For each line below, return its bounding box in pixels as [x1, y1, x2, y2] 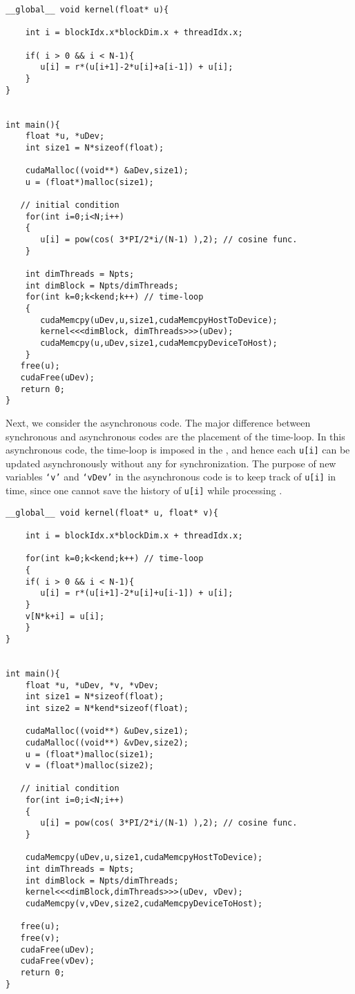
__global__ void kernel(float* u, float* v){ [6, 507, 218, 518]
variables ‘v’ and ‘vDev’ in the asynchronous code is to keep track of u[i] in [6, 469, 336, 484]
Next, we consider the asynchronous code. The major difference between [6, 415, 311, 429]
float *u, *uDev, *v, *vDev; [25, 680, 159, 690]
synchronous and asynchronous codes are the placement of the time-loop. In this [6, 429, 345, 443]
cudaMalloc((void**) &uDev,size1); [25, 726, 189, 737]
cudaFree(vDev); [20, 956, 95, 966]
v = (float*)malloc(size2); [25, 761, 154, 771]
